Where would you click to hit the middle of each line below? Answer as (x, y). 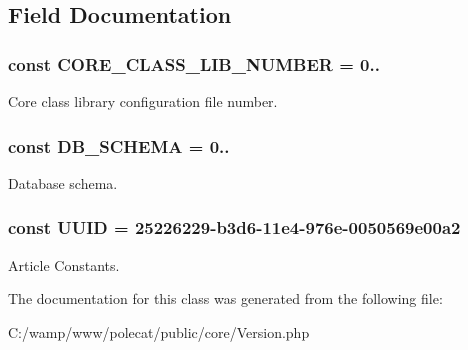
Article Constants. (64, 264)
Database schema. (63, 182)
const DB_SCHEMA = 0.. (119, 145)
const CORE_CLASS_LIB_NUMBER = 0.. (194, 63)
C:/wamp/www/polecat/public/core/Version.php (159, 331)
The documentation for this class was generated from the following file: (225, 298)
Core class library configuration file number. (143, 101)
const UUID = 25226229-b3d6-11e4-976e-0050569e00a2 (234, 227)
